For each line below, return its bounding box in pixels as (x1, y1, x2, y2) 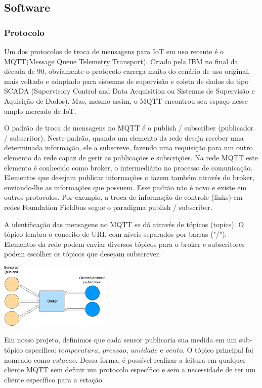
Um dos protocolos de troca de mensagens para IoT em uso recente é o (4, 46, 224, 56)
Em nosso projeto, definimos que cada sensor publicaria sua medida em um (4, 334, 237, 345)
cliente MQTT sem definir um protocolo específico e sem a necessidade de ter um (4, 364, 256, 375)
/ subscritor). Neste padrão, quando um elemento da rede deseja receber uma (4, 132, 244, 143)
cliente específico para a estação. (4, 374, 104, 384)
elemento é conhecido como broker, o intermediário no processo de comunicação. (4, 162, 253, 173)
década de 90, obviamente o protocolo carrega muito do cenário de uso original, (4, 66, 250, 76)
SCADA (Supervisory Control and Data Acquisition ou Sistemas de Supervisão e (4, 85, 255, 96)
